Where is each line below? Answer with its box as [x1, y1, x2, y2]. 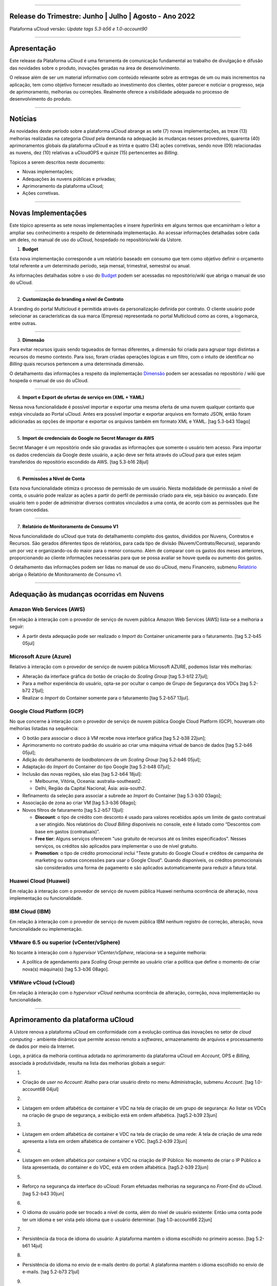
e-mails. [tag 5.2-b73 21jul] [22, 1269, 80, 1275]
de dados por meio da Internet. [9, 1043, 75, 1049]
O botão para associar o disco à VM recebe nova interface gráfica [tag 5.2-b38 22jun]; [22, 735, 206, 741]
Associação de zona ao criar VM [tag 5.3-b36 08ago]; [22, 800, 137, 806]
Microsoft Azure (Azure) [9, 653, 72, 660]
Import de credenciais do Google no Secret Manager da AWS [22, 435, 154, 441]
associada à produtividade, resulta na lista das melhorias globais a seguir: [9, 1060, 166, 1066]
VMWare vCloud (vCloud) [9, 979, 75, 986]
